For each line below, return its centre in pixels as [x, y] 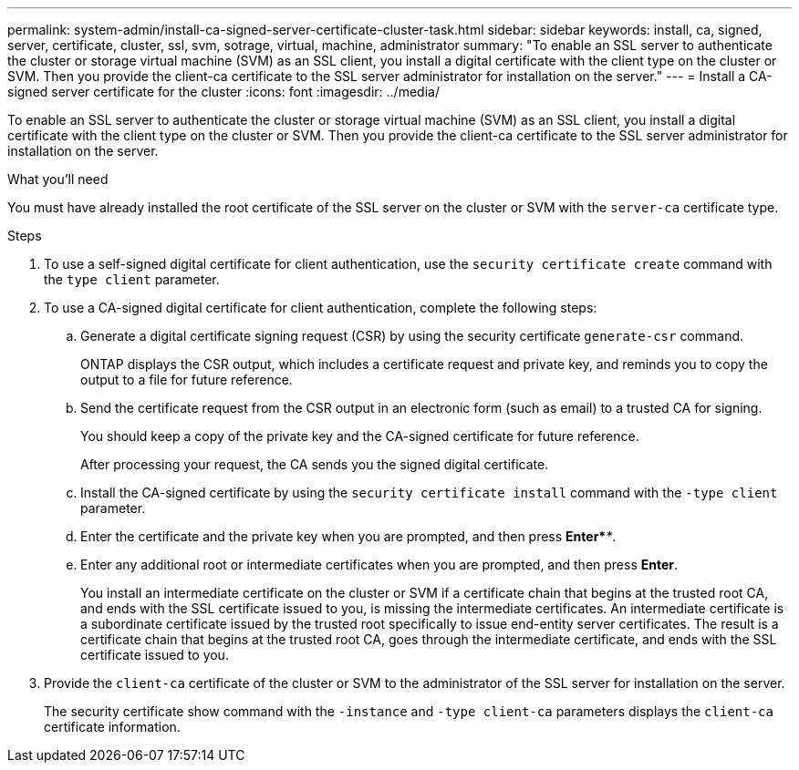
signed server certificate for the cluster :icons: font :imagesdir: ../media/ [223, 92]
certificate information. [112, 727]
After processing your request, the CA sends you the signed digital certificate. [315, 464]
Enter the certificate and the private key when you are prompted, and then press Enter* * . [348, 536]
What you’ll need [58, 179]
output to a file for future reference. [187, 380]
